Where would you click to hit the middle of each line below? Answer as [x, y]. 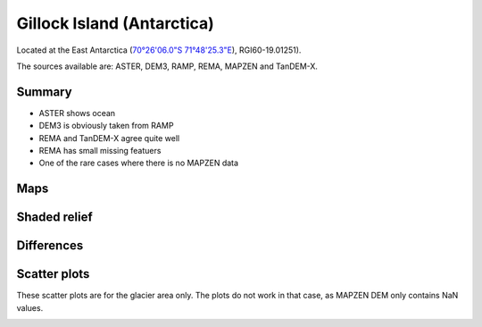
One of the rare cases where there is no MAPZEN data [139, 163]
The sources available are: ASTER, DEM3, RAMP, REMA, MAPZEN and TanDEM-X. [167, 66]
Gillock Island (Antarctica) [115, 23]
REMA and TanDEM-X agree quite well [109, 138]
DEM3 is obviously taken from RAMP [106, 126]
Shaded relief [54, 218]
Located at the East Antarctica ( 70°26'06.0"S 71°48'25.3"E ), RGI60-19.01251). [159, 50]
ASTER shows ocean [77, 113]
